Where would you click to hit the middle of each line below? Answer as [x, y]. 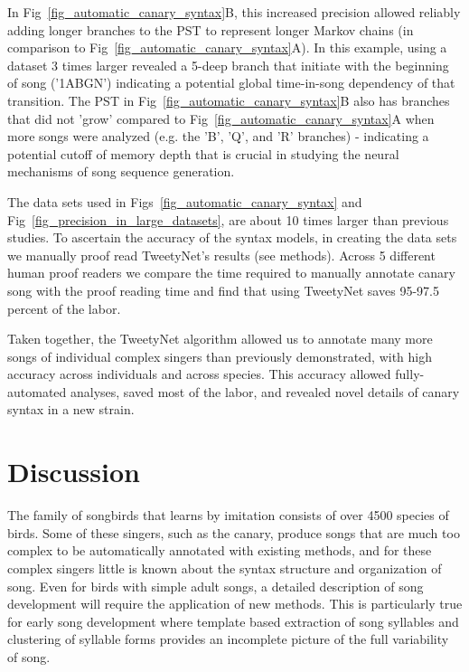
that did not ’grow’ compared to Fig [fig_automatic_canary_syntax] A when [221, 118]
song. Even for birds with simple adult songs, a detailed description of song [216, 586]
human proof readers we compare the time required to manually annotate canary [231, 273]
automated [37, 391]
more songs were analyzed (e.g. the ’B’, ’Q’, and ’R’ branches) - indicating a [218, 136]
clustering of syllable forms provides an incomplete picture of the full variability [228, 639]
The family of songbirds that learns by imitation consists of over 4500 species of [228, 515]
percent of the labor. [64, 308]
